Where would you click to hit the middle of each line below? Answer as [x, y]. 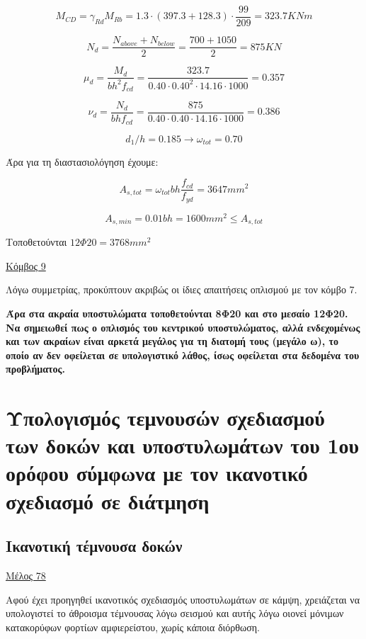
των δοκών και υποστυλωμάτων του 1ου [183, 445]
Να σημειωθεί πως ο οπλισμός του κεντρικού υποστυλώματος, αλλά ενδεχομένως [183, 327]
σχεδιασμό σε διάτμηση [108, 501]
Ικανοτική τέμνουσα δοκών [94, 546]
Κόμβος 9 [26, 265]
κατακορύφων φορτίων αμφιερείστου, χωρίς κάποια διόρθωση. [133, 627]
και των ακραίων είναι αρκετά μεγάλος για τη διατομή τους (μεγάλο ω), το [172, 341]
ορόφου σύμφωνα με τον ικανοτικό [157, 473]
